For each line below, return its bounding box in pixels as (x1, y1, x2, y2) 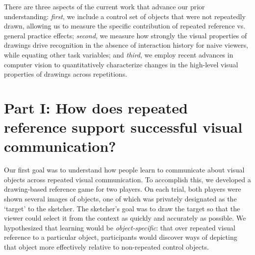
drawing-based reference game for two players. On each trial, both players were (4, 184, 241, 194)
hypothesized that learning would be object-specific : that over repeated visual (4, 222, 235, 232)
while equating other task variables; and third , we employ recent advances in (4, 49, 233, 59)
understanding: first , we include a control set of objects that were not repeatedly (4, 11, 246, 21)
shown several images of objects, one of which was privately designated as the (4, 194, 237, 204)
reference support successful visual (4, 117, 243, 137)
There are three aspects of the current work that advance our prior (4, 1, 205, 11)
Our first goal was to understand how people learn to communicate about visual (4, 165, 245, 175)
